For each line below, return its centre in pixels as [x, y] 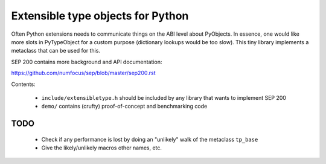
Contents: [23, 84]
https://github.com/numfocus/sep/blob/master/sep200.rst [83, 73]
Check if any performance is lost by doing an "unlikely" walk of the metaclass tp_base [150, 139]
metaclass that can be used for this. [56, 51]
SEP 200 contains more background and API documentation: [87, 62]
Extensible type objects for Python [100, 16]
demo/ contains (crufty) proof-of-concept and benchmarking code [124, 107]
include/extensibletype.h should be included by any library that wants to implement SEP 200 [164, 97]
